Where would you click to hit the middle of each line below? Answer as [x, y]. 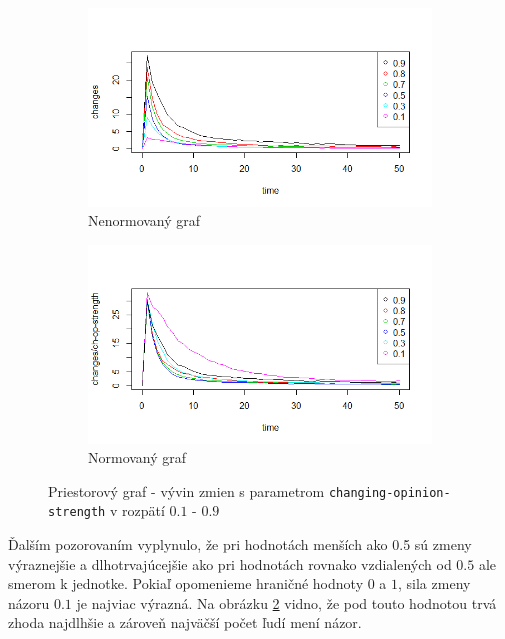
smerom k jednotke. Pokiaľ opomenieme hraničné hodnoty [186, 583]
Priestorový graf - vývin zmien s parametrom [186, 490]
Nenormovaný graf [144, 220]
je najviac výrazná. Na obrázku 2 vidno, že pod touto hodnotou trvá [286, 602]
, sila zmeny [434, 583]
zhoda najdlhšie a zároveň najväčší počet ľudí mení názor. [185, 622]
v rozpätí [137, 510]
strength [77, 512]
